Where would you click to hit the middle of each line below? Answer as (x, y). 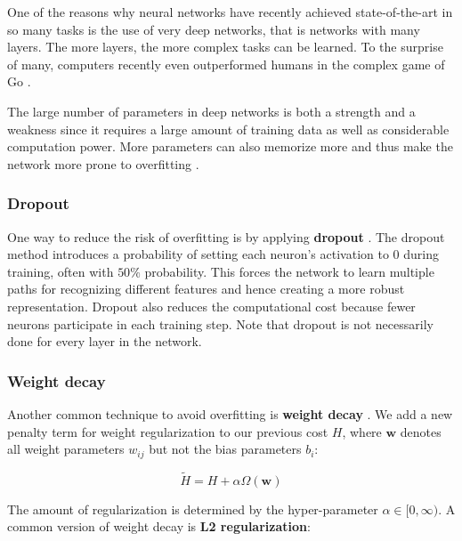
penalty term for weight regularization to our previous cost (168, 431)
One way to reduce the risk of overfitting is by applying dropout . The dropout (226, 236)
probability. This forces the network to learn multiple (289, 271)
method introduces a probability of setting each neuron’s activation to (198, 254)
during (421, 254)
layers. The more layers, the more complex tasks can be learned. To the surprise (225, 47)
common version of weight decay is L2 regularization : (159, 526)
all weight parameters (66, 449)
